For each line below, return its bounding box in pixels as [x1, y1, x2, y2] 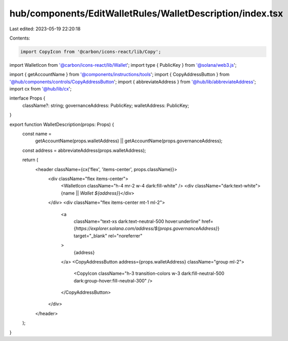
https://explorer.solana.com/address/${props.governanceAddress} [75, 225, 218, 232]
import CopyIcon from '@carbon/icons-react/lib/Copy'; [20, 49, 161, 54]
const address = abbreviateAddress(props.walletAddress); [22, 147, 146, 154]
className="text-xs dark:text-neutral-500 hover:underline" [73, 218, 201, 224]
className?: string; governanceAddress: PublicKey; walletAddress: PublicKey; [22, 102, 189, 108]
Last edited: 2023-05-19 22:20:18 [9, 26, 81, 32]
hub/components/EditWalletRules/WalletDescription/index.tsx [9, 8, 283, 19]
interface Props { [9, 95, 46, 101]
